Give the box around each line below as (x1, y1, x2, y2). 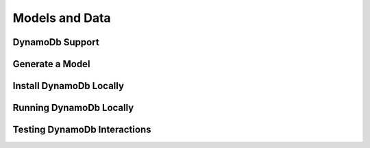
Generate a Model (12, 58, 90, 70)
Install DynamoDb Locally (12, 80, 125, 92)
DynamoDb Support (12, 36, 99, 48)
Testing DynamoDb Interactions (12, 124, 151, 136)
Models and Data (12, 10, 111, 25)
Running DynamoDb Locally (12, 102, 134, 114)
